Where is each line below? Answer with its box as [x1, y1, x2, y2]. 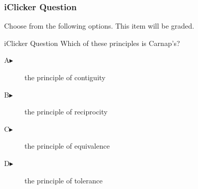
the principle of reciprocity [24, 106, 108, 117]
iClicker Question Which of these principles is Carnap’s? [4, 37, 180, 48]
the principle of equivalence [24, 140, 110, 151]
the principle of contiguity [24, 72, 106, 82]
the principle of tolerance [24, 175, 103, 185]
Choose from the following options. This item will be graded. [4, 20, 194, 31]
